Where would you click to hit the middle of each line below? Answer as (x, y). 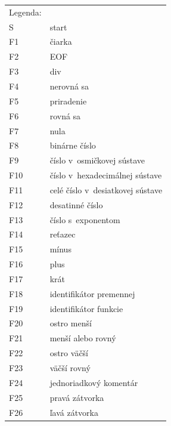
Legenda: (25, 12)
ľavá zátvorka (74, 412)
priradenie (68, 101)
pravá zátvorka (77, 397)
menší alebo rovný (83, 338)
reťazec (63, 234)
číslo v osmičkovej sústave (97, 160)
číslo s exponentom (85, 219)
